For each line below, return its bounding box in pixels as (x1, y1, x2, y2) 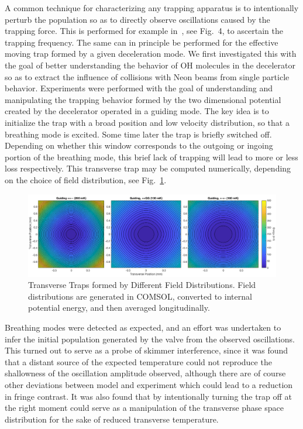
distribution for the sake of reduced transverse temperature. (5, 413, 219, 425)
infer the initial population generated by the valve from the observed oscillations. (5, 332, 295, 345)
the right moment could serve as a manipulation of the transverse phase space (5, 401, 284, 414)
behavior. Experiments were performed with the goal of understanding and (5, 82, 273, 94)
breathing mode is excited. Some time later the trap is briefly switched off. (5, 128, 272, 140)
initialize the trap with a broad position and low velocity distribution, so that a (5, 116, 290, 128)
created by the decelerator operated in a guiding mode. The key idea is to (5, 105, 269, 117)
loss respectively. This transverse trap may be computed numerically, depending (5, 162, 291, 174)
